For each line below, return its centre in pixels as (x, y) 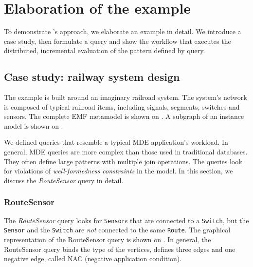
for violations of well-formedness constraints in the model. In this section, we (118, 171)
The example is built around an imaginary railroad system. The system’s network (126, 97)
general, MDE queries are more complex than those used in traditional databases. (126, 152)
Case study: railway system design (92, 77)
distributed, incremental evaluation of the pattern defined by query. (105, 50)
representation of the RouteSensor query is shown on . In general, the (108, 239)
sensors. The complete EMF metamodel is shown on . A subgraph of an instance (124, 116)
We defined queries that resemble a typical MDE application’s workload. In (116, 142)
